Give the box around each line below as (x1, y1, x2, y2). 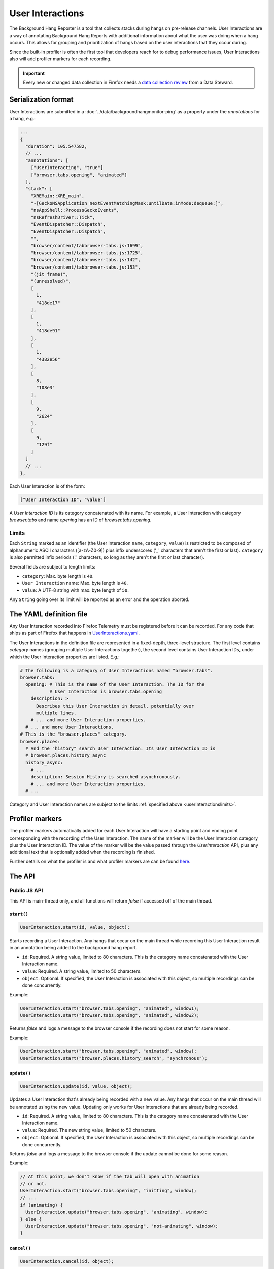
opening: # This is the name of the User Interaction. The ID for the (25, 682, 205, 687)
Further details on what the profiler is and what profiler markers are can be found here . (9, 858, 191, 864)
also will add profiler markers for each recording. (9, 56, 112, 62)
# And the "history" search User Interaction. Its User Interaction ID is (25, 745, 216, 751)
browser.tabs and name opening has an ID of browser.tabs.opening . (9, 517, 152, 523)
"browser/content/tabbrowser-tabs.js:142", (30, 257, 141, 263)
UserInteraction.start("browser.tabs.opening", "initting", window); (20, 1188, 197, 1194)
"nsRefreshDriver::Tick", (30, 214, 95, 220)
